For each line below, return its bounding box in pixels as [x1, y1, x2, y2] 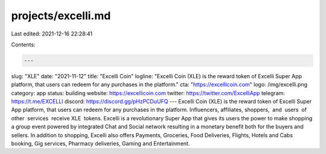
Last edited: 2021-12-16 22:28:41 [11, 30, 93, 37]
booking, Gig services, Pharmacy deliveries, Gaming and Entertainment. [11, 140, 190, 147]
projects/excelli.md [11, 9, 111, 22]
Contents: [11, 41, 36, 48]
